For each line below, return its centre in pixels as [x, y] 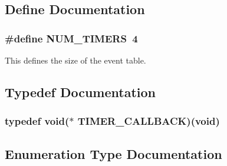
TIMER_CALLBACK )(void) [149, 121]
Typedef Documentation [80, 92]
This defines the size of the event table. [75, 60]
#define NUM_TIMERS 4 [71, 38]
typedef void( [37, 121]
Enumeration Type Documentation [113, 153]
